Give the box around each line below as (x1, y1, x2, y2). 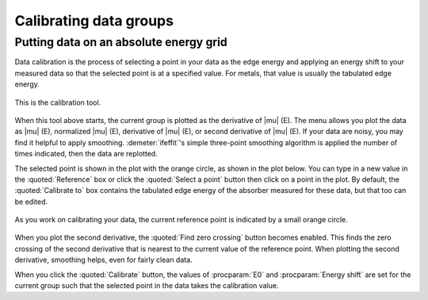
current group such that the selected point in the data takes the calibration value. (14, 281, 279, 290)
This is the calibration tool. (14, 98, 101, 107)
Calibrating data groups (14, 12, 174, 29)
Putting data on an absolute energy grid (14, 35, 227, 49)
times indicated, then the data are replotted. (14, 149, 158, 159)
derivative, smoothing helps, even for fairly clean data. (14, 255, 193, 265)
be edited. (14, 197, 48, 206)
